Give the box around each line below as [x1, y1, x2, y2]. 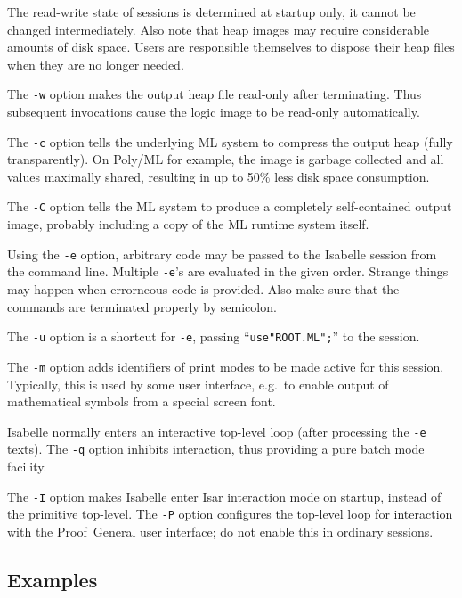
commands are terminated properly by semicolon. [7, 297, 277, 315]
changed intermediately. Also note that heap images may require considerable [7, 20, 430, 38]
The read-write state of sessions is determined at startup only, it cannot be [7, 3, 416, 20]
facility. [7, 457, 47, 476]
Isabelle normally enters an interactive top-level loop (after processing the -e [7, 422, 426, 440]
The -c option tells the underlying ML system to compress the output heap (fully [7, 132, 453, 151]
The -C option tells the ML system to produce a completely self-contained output [7, 197, 452, 216]
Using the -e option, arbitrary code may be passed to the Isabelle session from [7, 244, 437, 263]
